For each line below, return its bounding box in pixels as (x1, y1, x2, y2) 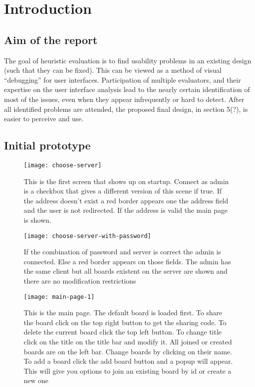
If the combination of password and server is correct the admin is (24, 246, 221, 257)
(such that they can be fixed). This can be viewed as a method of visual (4, 65, 222, 75)
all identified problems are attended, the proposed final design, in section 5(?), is (4, 103, 248, 114)
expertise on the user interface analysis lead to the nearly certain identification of (4, 84, 250, 95)
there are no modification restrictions (24, 276, 136, 286)
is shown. (24, 214, 51, 225)
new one (24, 375, 48, 386)
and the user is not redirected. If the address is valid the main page (24, 205, 228, 215)
